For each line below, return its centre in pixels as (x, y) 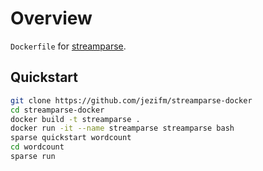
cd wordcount (37, 147)
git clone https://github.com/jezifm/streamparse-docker (131, 100)
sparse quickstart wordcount (71, 138)
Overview (51, 18)
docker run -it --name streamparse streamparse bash (122, 128)
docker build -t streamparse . (75, 119)
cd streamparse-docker (57, 110)
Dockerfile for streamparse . (68, 46)
